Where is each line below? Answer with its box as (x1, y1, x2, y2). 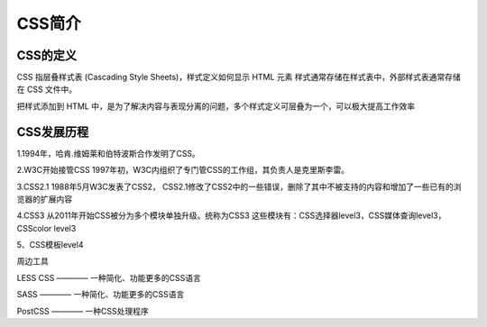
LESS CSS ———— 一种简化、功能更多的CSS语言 (16, 272, 202, 283)
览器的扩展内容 (16, 194, 72, 204)
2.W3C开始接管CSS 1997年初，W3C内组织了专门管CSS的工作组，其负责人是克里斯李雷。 (16, 165, 349, 176)
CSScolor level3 (16, 223, 77, 233)
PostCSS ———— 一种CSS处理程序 (16, 305, 149, 316)
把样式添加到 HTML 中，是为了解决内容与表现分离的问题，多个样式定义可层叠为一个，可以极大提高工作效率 (16, 100, 415, 112)
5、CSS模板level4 (16, 240, 84, 250)
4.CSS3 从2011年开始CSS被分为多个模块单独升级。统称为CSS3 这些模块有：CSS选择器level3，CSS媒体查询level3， (16, 210, 446, 221)
